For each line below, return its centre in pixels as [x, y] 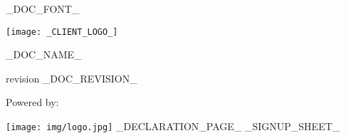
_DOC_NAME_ [44, 54]
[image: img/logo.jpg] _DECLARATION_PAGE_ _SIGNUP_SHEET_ [173, 126]
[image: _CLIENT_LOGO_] [62, 32]
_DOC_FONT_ [43, 9]
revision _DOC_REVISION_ [72, 78]
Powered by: [32, 102]
